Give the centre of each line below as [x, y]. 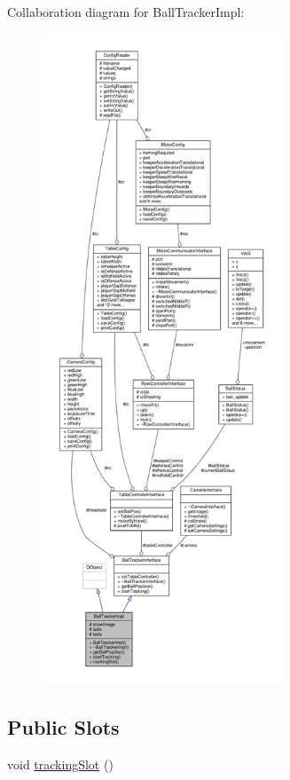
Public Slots [63, 726]
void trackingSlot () [60, 764]
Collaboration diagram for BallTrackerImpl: [126, 12]
